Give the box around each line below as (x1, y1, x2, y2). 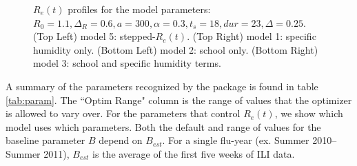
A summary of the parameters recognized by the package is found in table (6, 79, 318, 93)
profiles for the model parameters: (68, 2, 211, 16)
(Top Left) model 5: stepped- (33, 29, 156, 43)
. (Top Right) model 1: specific (187, 29, 316, 43)
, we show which (274, 106, 343, 121)
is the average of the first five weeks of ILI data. (92, 146, 295, 160)
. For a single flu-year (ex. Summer (162, 133, 309, 147)
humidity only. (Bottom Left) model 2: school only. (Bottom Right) (33, 42, 318, 56)
